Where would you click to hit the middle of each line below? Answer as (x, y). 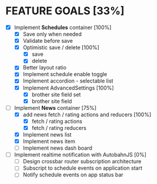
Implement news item (49, 141)
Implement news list (47, 134)
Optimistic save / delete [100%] (61, 47)
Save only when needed (52, 34)
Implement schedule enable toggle (65, 74)
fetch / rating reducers (59, 128)
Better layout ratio (45, 68)
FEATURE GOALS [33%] (65, 11)
